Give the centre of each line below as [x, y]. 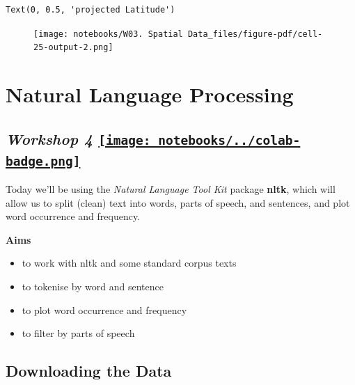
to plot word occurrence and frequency [104, 309]
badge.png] [43, 161]
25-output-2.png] [73, 48]
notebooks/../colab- [229, 140]
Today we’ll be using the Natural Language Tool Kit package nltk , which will [171, 189]
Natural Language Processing [150, 94]
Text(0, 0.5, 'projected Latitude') [90, 10]
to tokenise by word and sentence [93, 286]
